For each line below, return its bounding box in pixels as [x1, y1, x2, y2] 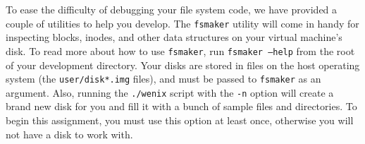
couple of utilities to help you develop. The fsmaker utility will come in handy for [6, 16, 359, 30]
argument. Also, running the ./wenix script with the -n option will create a [6, 85, 334, 100]
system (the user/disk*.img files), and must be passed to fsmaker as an [6, 71, 321, 86]
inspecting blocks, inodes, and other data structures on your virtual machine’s [6, 30, 342, 44]
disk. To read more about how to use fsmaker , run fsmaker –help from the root [6, 43, 355, 58]
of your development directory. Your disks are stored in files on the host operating [6, 57, 360, 72]
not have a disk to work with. [6, 126, 133, 141]
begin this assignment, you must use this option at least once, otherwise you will [6, 113, 354, 127]
